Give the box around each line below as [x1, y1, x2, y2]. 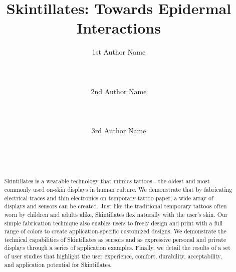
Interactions [77, 18, 161, 38]
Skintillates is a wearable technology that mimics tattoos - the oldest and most [4, 177, 210, 185]
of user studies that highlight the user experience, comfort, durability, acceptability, [4, 252, 222, 260]
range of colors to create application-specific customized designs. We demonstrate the [4, 227, 226, 235]
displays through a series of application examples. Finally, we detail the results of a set [4, 243, 230, 252]
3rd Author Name [91, 125, 146, 136]
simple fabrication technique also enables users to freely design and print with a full [4, 218, 223, 227]
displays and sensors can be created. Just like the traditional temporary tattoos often [4, 202, 227, 210]
